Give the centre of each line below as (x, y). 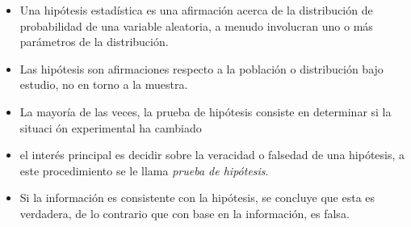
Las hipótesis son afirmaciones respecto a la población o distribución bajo (201, 68)
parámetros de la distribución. (94, 42)
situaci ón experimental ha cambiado (111, 127)
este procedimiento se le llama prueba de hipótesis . (144, 170)
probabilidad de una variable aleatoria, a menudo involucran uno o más (196, 25)
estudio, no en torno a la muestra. (104, 84)
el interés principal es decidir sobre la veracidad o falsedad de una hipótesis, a (212, 155)
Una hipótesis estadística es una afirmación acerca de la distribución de (196, 10)
